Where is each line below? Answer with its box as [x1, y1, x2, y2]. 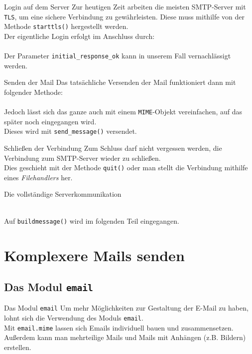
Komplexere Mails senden [4, 245, 185, 265]
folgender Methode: [4, 86, 63, 97]
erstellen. [4, 342, 31, 353]
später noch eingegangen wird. [4, 116, 97, 126]
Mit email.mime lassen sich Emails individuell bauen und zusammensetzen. [4, 322, 234, 333]
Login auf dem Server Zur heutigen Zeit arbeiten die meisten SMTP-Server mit [4, 1, 246, 11]
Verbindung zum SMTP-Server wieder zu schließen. [4, 152, 161, 163]
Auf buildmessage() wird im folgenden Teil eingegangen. [4, 215, 179, 226]
